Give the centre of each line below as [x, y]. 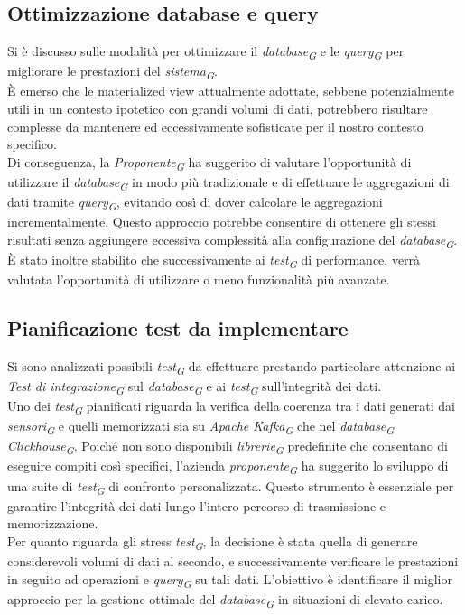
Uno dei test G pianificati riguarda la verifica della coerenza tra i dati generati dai [231, 407]
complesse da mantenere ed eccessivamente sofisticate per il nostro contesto [215, 126]
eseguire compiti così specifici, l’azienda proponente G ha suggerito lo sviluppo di [228, 467]
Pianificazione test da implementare [178, 328]
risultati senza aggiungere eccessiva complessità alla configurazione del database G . [232, 240]
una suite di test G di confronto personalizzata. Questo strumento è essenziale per [231, 487]
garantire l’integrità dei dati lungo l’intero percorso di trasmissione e [197, 505]
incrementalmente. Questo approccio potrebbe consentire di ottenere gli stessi [222, 222]
